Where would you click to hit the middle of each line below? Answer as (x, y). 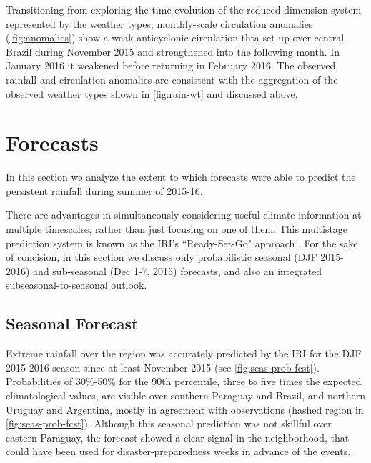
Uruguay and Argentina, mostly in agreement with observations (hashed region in (185, 409)
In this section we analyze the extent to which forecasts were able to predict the (181, 177)
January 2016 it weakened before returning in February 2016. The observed (171, 65)
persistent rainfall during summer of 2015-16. (104, 190)
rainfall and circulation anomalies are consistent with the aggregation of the (172, 79)
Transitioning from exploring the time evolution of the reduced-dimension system (184, 9)
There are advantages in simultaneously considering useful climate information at (184, 215)
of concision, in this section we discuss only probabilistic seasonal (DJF (162, 257)
